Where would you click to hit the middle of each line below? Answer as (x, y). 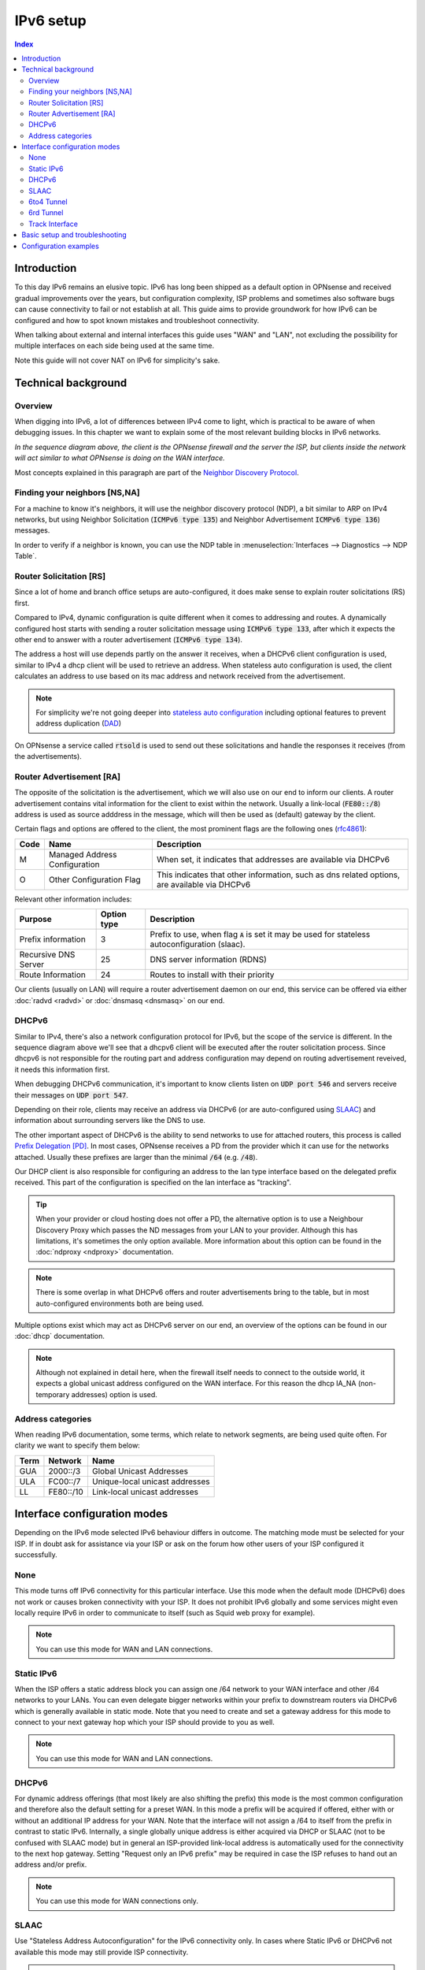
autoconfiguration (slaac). (198, 944)
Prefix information (52, 939)
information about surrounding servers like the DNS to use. (110, 1121)
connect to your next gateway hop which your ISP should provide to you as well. (145, 1723)
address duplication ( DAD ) (79, 723)
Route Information (52, 975)
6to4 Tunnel (48, 202)
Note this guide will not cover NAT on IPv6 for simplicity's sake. (117, 360)
